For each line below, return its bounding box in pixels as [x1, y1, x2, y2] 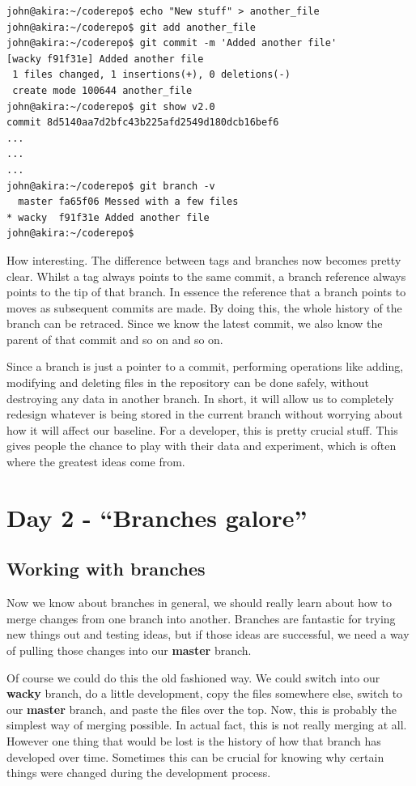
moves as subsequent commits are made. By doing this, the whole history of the [6, 299, 402, 316]
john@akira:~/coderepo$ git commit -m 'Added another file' [6, 37, 337, 49]
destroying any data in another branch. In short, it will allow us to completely [6, 389, 394, 406]
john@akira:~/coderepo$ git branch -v [6, 180, 215, 192]
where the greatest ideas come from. [6, 453, 185, 470]
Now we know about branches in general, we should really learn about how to [6, 594, 392, 611]
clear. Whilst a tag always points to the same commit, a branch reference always [6, 267, 406, 284]
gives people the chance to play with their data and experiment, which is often [6, 437, 397, 454]
